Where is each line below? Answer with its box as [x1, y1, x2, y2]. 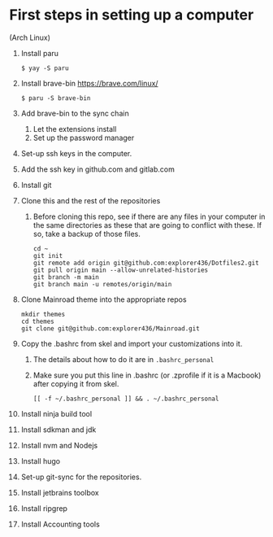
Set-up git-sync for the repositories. [20, 472, 142, 482]
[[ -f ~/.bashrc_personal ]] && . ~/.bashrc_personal [32, 395, 219, 403]
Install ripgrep [20, 503, 68, 513]
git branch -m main [32, 273, 100, 282]
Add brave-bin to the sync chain [20, 108, 129, 118]
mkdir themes [20, 310, 66, 318]
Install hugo [20, 456, 60, 465]
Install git [20, 180, 52, 190]
